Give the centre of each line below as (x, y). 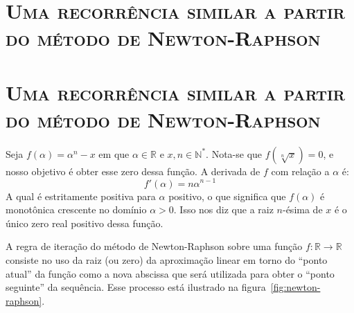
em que (114, 153)
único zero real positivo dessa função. (85, 223)
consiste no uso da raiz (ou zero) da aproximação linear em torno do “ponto (167, 259)
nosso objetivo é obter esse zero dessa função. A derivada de (133, 171)
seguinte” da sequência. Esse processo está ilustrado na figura (136, 287)
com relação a (300, 171)
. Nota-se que (234, 153)
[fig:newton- (295, 287)
